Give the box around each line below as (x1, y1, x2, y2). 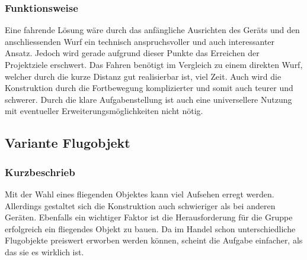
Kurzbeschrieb (5, 164, 75, 179)
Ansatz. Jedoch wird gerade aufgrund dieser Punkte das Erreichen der (5, 47, 260, 59)
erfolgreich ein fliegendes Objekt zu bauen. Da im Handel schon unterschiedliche (5, 222, 296, 235)
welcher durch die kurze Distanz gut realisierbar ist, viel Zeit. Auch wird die (5, 70, 282, 82)
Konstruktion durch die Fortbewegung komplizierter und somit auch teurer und (5, 82, 293, 94)
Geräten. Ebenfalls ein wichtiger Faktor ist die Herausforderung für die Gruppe (5, 211, 293, 223)
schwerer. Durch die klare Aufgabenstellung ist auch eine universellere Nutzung (5, 93, 292, 105)
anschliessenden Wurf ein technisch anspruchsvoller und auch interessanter (5, 35, 275, 47)
